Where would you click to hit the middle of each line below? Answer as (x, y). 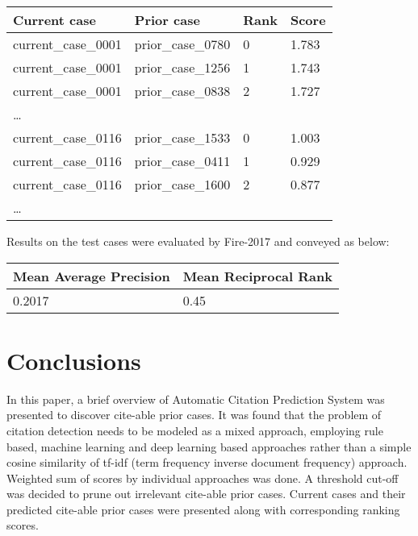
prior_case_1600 (182, 184)
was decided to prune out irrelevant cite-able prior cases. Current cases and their (206, 494)
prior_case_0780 (182, 44)
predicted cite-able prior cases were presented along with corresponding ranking (203, 509)
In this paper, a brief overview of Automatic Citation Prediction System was (196, 399)
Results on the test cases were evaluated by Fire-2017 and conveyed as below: (198, 241)
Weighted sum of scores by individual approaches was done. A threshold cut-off (203, 478)
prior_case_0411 (182, 161)
